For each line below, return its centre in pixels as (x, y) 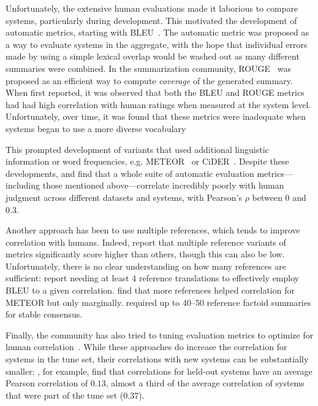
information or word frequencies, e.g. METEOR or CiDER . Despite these (147, 161)
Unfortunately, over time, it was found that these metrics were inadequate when (156, 116)
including (23, 185)
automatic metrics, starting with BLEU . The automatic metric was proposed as (157, 32)
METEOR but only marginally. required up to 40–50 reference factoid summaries (158, 302)
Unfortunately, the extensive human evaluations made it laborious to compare (152, 8)
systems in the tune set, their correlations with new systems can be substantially (157, 359)
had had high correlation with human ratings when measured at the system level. (158, 104)
